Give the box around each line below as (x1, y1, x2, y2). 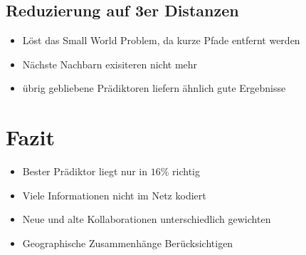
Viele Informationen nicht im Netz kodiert (22, 187, 206, 202)
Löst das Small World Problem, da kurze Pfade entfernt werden (22, 33, 300, 48)
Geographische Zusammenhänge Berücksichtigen (22, 235, 233, 250)
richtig (172, 164, 200, 179)
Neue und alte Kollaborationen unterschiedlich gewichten (22, 212, 271, 227)
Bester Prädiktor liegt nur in (22, 164, 148, 179)
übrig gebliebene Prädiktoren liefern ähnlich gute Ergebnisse (22, 80, 286, 95)
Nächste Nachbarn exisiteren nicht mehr (22, 56, 198, 71)
